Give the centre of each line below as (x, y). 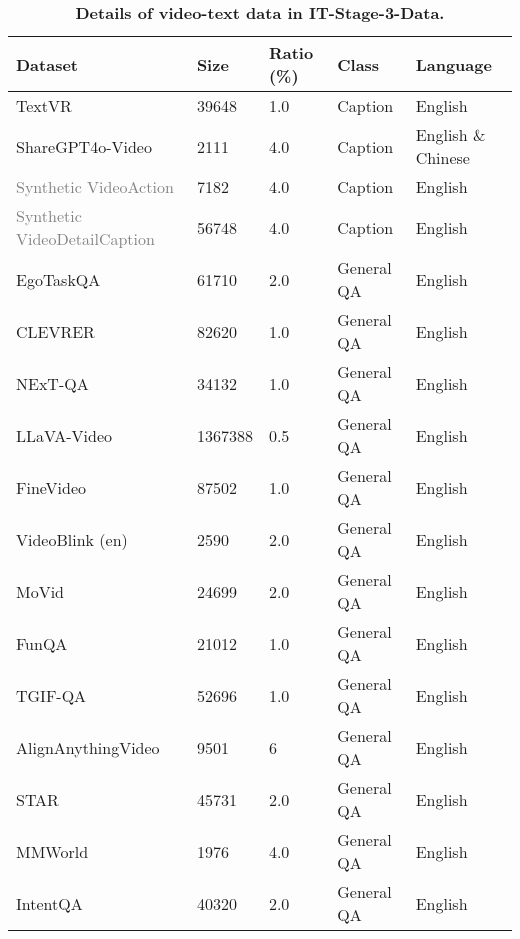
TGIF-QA (51, 695)
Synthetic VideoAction (95, 186)
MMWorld (52, 851)
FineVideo (51, 487)
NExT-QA (52, 383)
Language (453, 64)
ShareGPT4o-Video (84, 146)
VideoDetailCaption (85, 238)
